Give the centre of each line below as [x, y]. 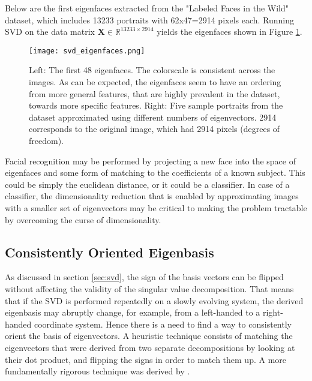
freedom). [46, 140]
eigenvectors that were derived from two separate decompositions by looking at [150, 347]
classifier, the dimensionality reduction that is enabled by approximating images [152, 196]
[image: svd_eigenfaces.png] [87, 51]
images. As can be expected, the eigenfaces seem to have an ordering [155, 82]
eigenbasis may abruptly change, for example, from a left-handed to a [133, 312]
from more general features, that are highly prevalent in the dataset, [154, 93]
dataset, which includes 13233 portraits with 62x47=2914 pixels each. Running [150, 19]
